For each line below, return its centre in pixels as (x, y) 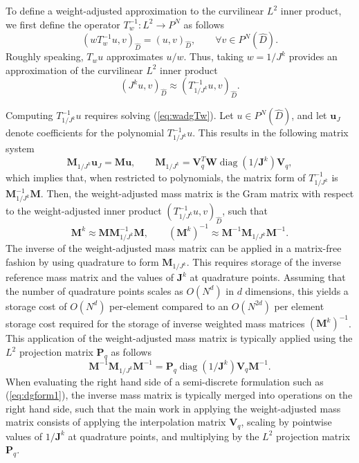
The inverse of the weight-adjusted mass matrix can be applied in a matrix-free (174, 248)
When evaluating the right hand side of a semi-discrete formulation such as (165, 381)
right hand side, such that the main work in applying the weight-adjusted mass (173, 408)
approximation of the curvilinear (74, 70)
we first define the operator (63, 24)
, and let (309, 115)
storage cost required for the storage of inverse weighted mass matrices (155, 323)
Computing (29, 115)
